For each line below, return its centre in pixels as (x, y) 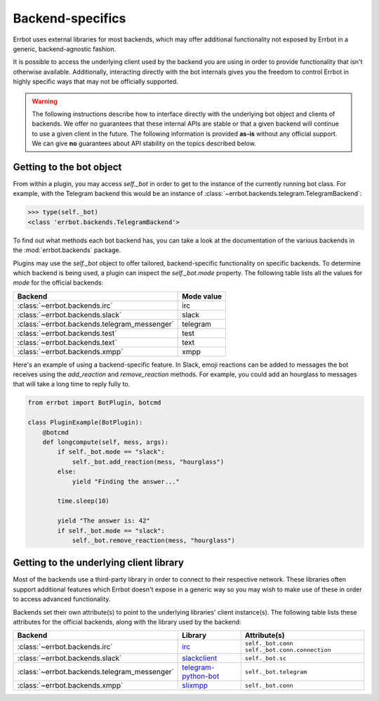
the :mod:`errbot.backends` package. (67, 250)
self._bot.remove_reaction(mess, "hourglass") (153, 540)
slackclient (199, 658)
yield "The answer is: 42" (104, 521)
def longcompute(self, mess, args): (105, 442)
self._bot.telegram (276, 672)
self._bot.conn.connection (288, 650)
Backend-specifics (69, 18)
